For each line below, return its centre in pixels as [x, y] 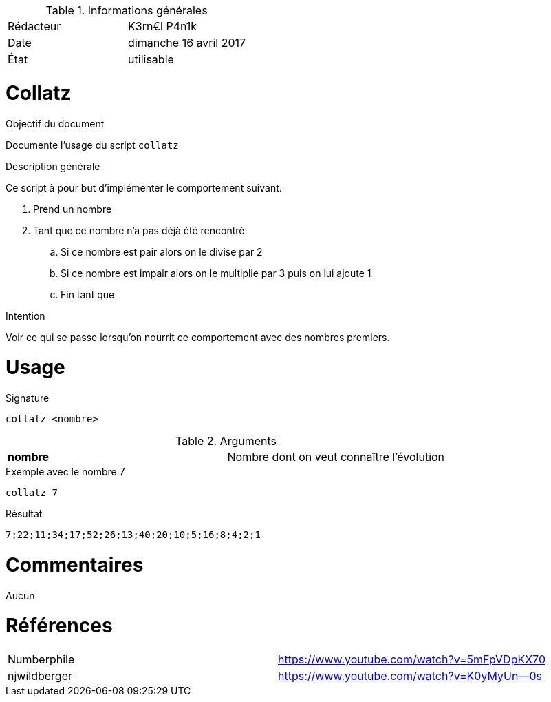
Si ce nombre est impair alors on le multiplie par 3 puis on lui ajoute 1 [216, 273]
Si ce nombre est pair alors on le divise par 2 [162, 251]
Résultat [24, 514]
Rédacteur [34, 26]
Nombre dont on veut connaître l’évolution [336, 457]
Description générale [53, 166]
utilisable [151, 59]
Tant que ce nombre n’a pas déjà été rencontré [139, 230]
